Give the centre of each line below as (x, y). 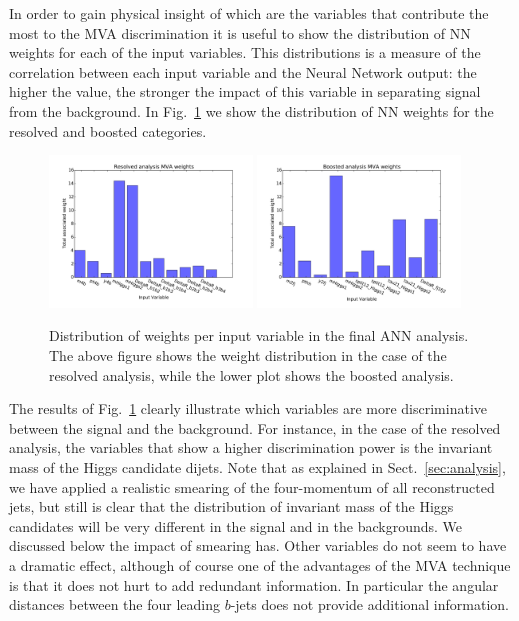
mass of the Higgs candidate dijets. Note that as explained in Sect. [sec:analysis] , (257, 466)
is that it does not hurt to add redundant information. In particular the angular (254, 584)
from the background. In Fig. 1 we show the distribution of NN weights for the (251, 110)
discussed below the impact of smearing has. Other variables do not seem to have (258, 545)
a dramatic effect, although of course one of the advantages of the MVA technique (260, 564)
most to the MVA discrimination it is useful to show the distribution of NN (240, 32)
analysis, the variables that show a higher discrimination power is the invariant (251, 447)
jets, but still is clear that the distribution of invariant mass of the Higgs (231, 506)
